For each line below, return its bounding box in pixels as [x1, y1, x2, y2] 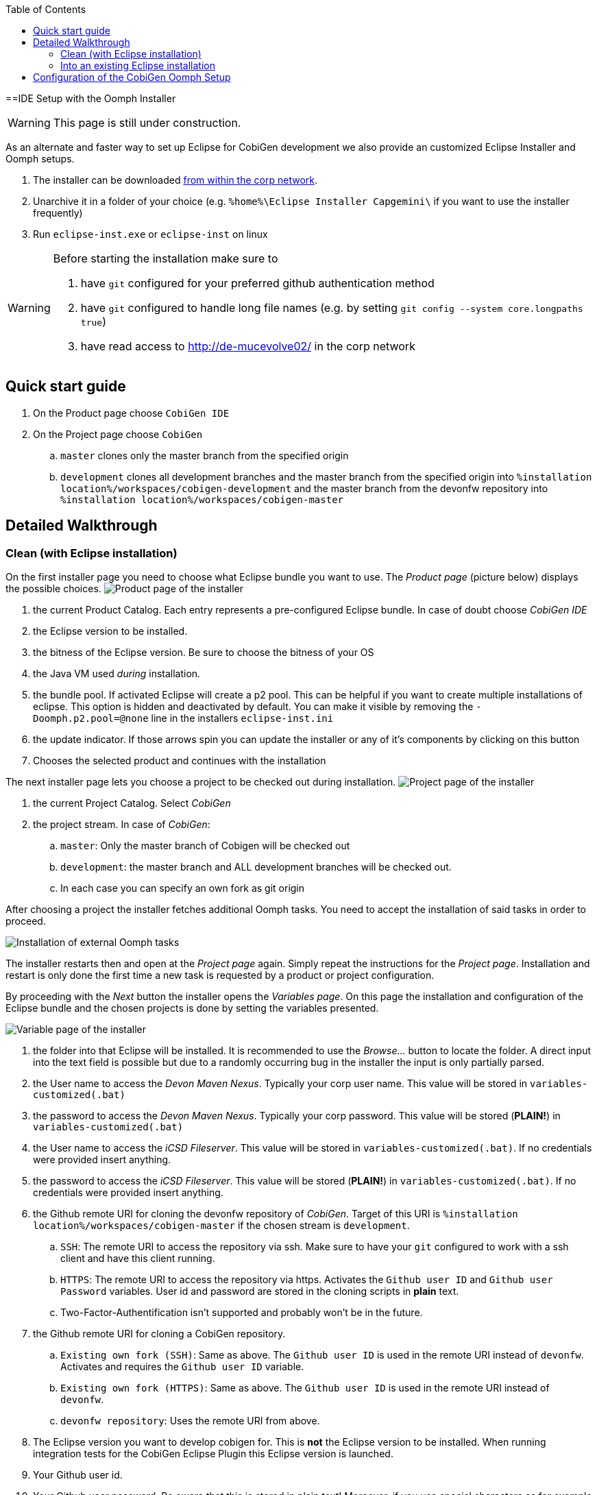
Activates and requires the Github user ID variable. [60, 1361, 304, 1373]
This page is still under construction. [53, 116, 241, 130]
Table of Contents [5, 3, 86, 15]
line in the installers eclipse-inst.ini [151, 712, 334, 725]
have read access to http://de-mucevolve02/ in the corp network [80, 339, 415, 353]
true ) [80, 315, 106, 328]
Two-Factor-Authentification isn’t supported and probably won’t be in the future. [60, 1306, 423, 1319]
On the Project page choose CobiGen [33, 428, 203, 440]
